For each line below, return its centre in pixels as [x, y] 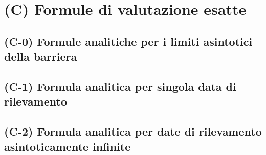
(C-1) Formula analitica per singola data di [120, 86]
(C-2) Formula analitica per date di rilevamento [133, 131]
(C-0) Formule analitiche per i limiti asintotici [128, 41]
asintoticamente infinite [68, 146]
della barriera [41, 56]
